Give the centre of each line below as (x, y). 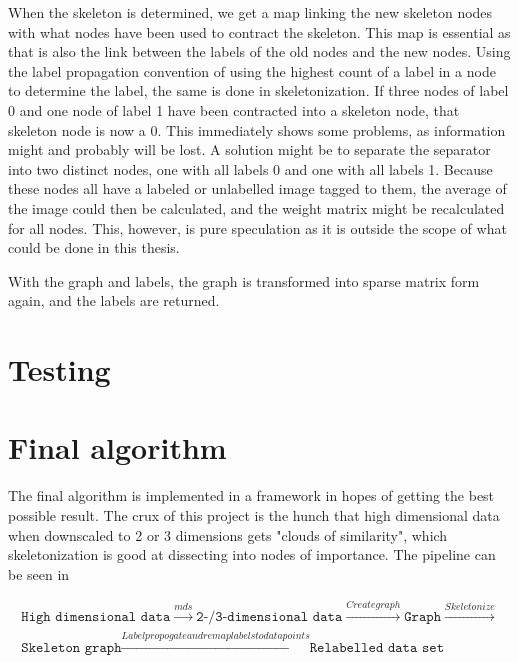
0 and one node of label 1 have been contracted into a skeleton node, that (234, 109)
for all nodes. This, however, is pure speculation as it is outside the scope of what (257, 227)
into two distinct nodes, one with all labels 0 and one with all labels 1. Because (250, 168)
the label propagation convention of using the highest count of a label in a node (252, 70)
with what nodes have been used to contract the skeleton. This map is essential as (259, 31)
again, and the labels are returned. (114, 300)
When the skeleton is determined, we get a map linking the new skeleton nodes (250, 12)
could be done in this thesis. (94, 247)
